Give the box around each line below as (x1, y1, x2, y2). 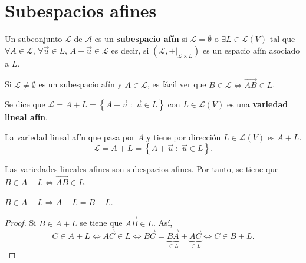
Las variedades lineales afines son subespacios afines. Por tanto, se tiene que (5, 163, 279, 175)
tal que (269, 32, 295, 45)
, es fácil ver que (147, 78, 206, 90)
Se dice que (5, 98, 45, 110)
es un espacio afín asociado (203, 44, 300, 56)
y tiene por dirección (146, 130, 221, 143)
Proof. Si (5, 216, 37, 229)
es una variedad (226, 98, 288, 110)
